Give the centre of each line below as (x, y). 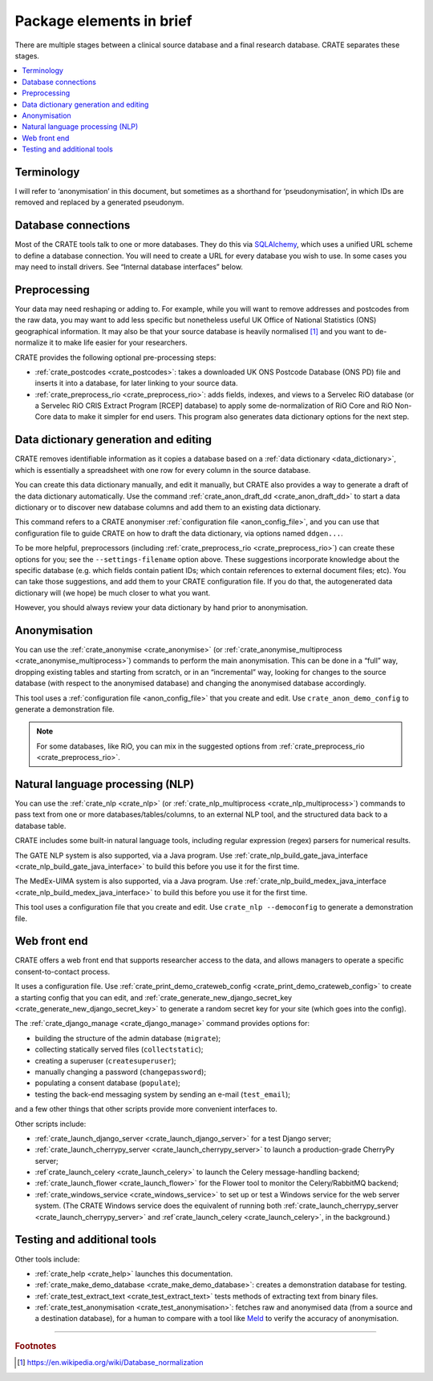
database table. (40, 826)
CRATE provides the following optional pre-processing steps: (115, 357)
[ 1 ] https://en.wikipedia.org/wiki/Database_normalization (110, 1363)
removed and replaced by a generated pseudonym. (99, 202)
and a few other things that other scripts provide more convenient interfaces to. (146, 1109)
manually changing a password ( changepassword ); (121, 1072)
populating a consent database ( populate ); (107, 1083)
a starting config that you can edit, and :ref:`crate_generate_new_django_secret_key (154, 997)
